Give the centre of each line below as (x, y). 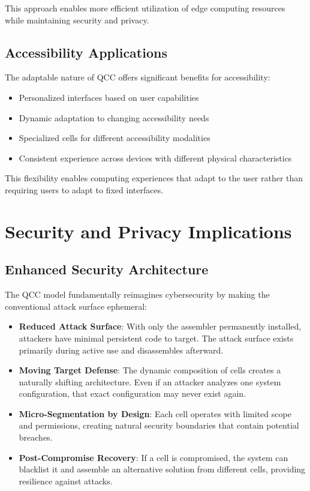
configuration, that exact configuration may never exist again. (133, 393)
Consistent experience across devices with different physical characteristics (155, 158)
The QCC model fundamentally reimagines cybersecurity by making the (137, 294)
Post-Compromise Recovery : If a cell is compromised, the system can (154, 457)
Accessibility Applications (86, 52)
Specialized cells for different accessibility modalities (115, 138)
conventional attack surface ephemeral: (76, 306)
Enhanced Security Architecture (107, 269)
